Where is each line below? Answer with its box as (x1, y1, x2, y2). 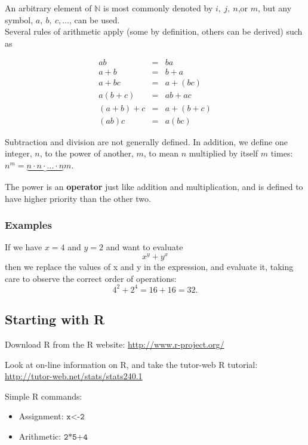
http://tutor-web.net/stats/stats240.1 (5, 370, 143, 382)
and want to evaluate (106, 241, 183, 253)
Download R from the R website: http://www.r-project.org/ (5, 337, 224, 350)
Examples (5, 217, 52, 232)
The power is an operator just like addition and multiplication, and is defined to (5, 180, 303, 192)
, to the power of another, (39, 147, 134, 159)
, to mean (143, 147, 179, 159)
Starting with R (5, 310, 105, 329)
